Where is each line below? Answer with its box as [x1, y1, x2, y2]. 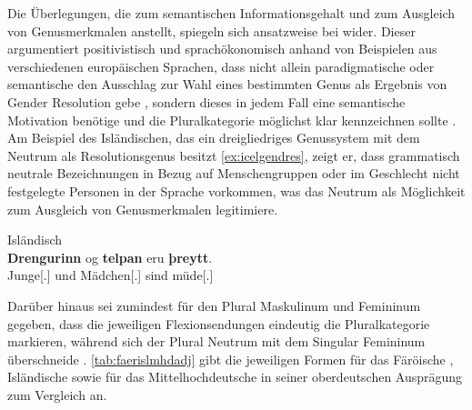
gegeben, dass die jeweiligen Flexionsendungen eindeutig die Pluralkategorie [7, 314, 430, 333]
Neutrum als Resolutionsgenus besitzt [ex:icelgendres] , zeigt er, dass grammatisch [7, 145, 460, 165]
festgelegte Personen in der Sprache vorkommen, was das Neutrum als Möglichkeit [7, 181, 466, 200]
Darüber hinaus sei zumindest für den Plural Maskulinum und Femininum [7, 295, 421, 315]
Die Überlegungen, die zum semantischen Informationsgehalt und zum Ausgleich [7, 4, 456, 22]
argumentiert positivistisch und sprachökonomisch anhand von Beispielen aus [7, 39, 437, 58]
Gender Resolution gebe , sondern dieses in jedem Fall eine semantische [7, 92, 406, 111]
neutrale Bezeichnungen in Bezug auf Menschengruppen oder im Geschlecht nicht [7, 164, 460, 183]
